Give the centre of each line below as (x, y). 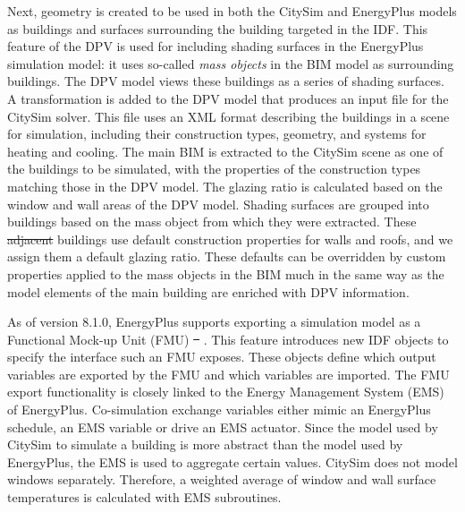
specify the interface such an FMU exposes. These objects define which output (222, 357)
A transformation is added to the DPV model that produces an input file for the (228, 98)
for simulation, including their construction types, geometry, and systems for (217, 134)
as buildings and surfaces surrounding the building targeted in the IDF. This (218, 28)
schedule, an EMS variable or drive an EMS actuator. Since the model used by (223, 427)
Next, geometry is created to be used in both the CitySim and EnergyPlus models (232, 11)
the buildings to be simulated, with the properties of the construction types (214, 169)
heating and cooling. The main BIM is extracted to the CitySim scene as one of (225, 151)
